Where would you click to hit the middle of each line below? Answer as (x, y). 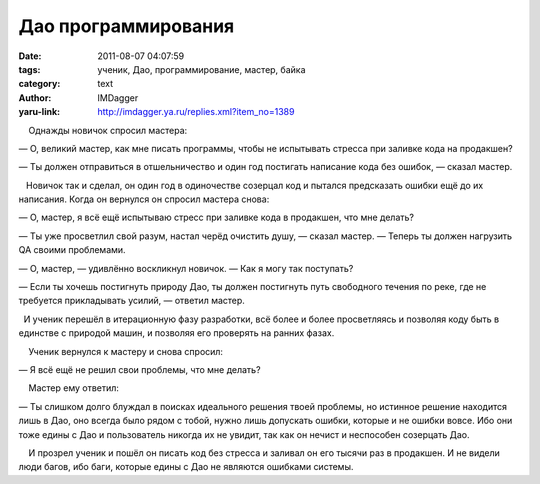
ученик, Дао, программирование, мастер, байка (201, 69)
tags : (29, 69)
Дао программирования (126, 26)
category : (39, 84)
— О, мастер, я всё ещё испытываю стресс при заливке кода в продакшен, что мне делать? (216, 217)
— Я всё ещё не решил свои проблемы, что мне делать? (139, 369)
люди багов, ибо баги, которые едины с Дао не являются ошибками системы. (186, 467)
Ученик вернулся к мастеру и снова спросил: (126, 351)
